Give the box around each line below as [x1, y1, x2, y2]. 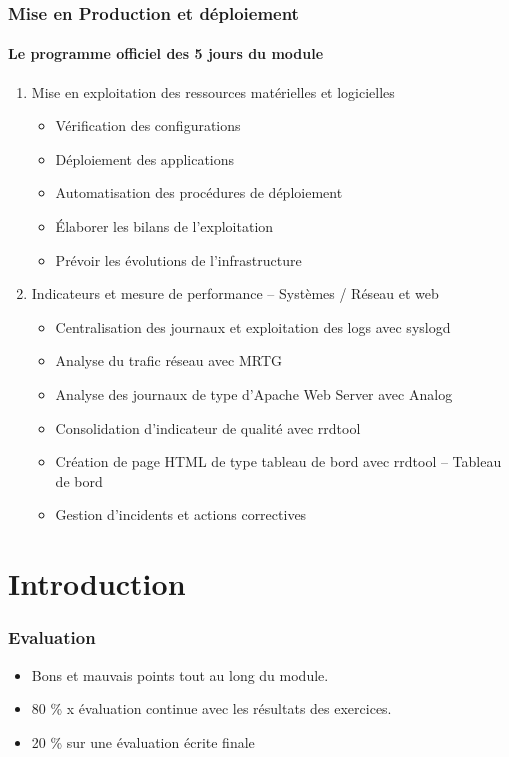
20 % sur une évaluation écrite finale [31, 731, 255, 752]
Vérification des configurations [55, 115, 241, 136]
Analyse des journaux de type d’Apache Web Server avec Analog [55, 383, 453, 404]
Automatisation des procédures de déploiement [55, 182, 343, 203]
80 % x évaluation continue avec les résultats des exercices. [31, 698, 392, 719]
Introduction [8, 563, 186, 604]
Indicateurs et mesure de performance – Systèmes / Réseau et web [31, 283, 439, 304]
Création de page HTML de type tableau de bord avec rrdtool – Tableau [55, 451, 502, 472]
